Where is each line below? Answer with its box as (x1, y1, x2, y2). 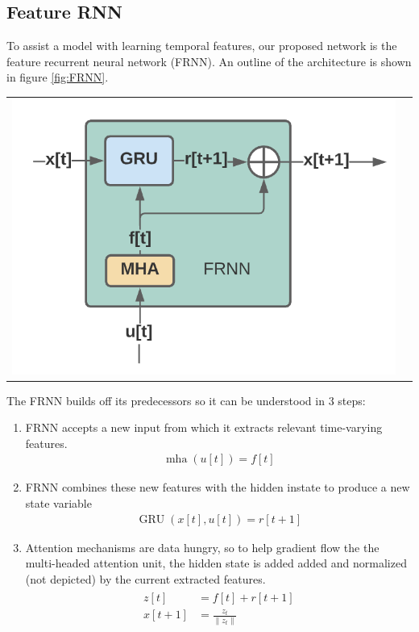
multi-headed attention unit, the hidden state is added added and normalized (25, 555, 407, 571)
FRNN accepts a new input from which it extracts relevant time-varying (25, 419, 383, 436)
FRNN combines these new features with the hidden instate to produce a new (25, 479, 410, 496)
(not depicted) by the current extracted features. (25, 570, 266, 587)
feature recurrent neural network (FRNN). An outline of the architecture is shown (6, 52, 412, 69)
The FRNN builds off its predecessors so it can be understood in (6, 391, 325, 408)
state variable (25, 495, 92, 512)
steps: (338, 391, 366, 408)
